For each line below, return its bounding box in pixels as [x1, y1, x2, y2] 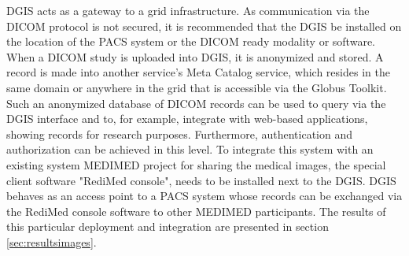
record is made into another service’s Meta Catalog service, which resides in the [6, 64, 390, 80]
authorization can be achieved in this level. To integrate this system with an [6, 141, 374, 158]
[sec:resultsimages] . [6, 233, 97, 250]
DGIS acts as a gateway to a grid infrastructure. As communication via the [6, 2, 370, 18]
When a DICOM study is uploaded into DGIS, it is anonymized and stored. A [6, 48, 384, 65]
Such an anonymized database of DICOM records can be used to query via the [6, 95, 386, 111]
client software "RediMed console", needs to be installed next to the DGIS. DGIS [6, 172, 396, 188]
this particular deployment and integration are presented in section [6, 218, 329, 235]
